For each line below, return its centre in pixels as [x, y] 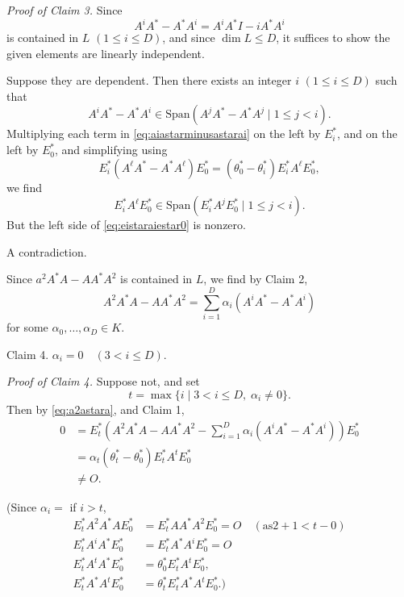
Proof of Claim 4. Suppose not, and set [103, 381]
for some [27, 327]
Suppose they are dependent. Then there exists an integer [149, 80]
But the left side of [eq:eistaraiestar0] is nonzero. [126, 225]
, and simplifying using [111, 150]
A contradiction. [47, 251]
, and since [189, 38]
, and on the [367, 134]
